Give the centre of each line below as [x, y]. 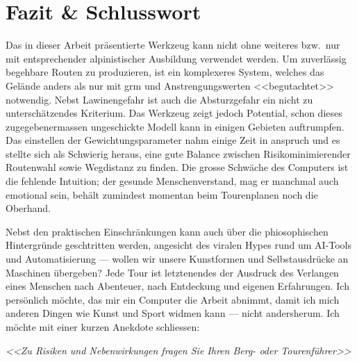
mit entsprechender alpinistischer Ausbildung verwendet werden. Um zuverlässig [176, 58]
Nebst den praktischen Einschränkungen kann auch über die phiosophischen [167, 231]
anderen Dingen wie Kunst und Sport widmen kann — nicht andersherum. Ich [173, 313]
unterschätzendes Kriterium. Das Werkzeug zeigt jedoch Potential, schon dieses [174, 113]
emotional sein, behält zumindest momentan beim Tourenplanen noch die [162, 194]
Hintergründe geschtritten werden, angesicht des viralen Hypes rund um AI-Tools [179, 245]
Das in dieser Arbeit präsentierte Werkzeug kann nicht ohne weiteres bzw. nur [173, 45]
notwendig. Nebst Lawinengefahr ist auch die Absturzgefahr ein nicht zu [159, 99]
